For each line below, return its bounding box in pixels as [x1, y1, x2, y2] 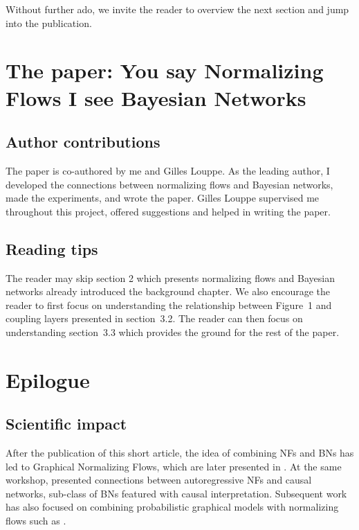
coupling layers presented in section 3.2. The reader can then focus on [6, 311, 303, 326]
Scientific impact [6, 413, 127, 434]
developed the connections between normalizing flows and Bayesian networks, [6, 177, 333, 191]
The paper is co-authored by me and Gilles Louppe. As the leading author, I [6, 163, 330, 177]
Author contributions [6, 131, 160, 152]
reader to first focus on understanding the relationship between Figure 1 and [6, 297, 332, 312]
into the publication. [6, 15, 92, 30]
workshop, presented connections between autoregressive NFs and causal [6, 472, 312, 487]
